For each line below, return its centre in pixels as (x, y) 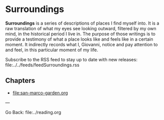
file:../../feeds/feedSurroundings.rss (42, 65)
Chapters (20, 81)
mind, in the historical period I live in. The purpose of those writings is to (80, 34)
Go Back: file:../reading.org (33, 112)
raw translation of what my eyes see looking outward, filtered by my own (81, 28)
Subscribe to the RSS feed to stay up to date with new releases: (71, 59)
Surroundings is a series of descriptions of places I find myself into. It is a (82, 23)
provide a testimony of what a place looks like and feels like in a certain (79, 39)
